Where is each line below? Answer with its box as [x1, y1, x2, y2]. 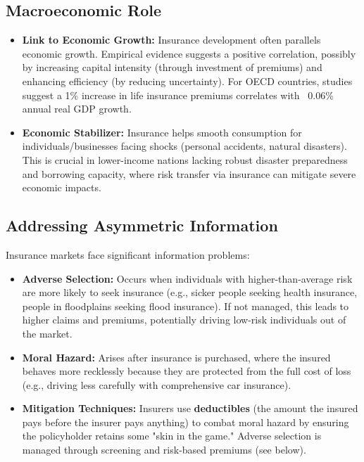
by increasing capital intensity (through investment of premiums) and [22, 60, 322, 75]
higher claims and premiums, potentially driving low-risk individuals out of [22, 312, 346, 327]
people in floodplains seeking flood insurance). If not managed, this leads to [22, 298, 349, 313]
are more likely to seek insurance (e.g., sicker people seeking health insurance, [22, 285, 358, 300]
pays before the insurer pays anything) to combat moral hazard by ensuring [22, 414, 349, 429]
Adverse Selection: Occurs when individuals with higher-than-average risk [22, 271, 353, 285]
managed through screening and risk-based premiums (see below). [22, 442, 306, 457]
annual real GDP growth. [22, 101, 132, 116]
